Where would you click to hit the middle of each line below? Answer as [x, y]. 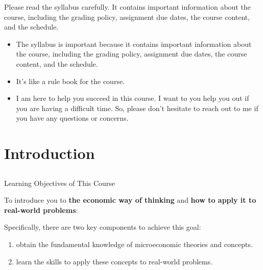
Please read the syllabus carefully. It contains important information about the [127, 7]
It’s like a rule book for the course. [70, 81]
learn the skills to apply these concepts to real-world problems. [114, 261]
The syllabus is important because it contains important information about [134, 44]
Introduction [50, 153]
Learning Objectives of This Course [60, 183]
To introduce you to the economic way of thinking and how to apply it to [130, 200]
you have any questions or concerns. [72, 118]
